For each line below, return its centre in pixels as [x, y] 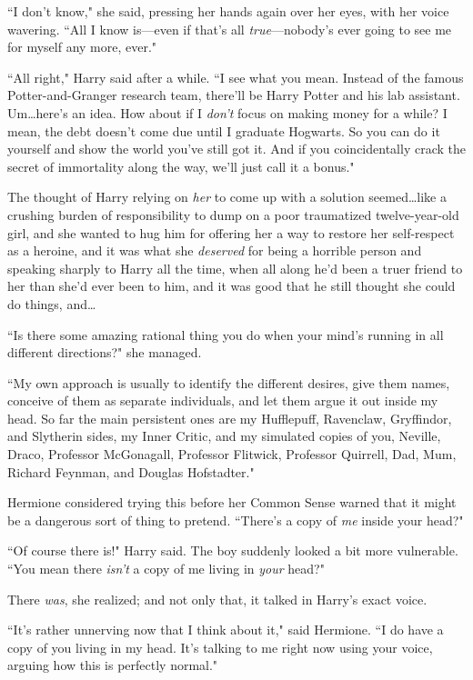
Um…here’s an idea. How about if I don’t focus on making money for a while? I [227, 112]
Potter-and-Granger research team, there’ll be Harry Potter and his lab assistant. [234, 95]
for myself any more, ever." [82, 47]
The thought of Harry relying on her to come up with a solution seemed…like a [227, 197]
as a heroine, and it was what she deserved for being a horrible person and [215, 250]
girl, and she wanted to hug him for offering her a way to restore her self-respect [231, 232]
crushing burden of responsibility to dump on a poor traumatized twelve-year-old [233, 214]
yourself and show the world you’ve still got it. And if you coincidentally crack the [236, 149]
